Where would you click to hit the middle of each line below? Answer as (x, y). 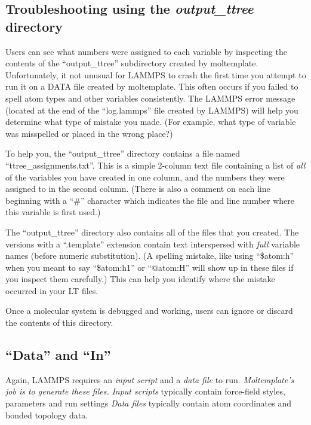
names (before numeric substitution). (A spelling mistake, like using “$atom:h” (150, 256)
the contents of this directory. (59, 322)
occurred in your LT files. (52, 290)
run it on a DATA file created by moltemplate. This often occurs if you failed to (152, 86)
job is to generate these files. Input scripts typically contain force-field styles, (145, 391)
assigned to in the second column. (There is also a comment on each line (138, 189)
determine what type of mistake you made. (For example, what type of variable (151, 122)
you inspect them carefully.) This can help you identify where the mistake (140, 279)
